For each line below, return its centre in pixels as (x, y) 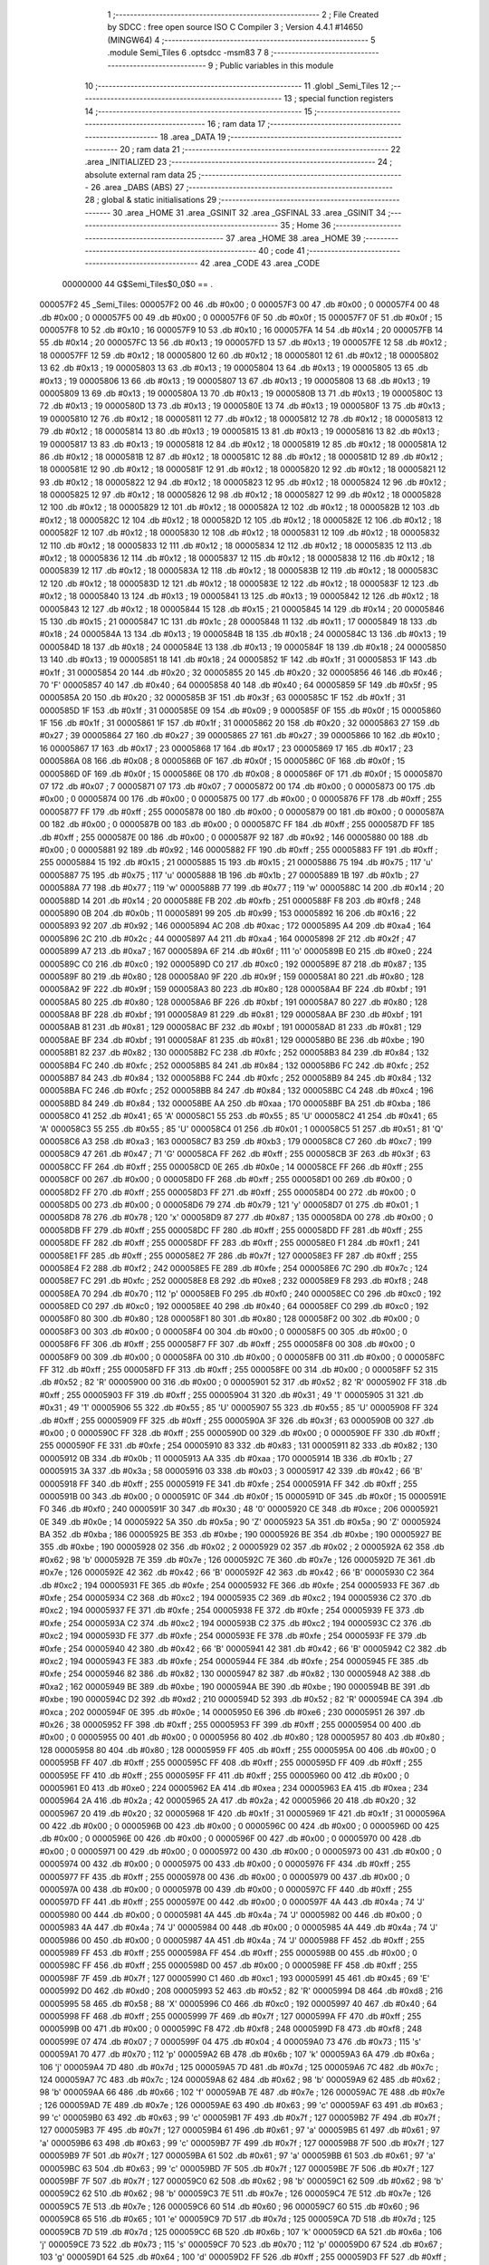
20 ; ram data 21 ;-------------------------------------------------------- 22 (260, 149)
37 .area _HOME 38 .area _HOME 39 (293, 238)
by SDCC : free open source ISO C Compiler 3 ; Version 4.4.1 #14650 (235, 27)
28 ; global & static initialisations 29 (151, 200)
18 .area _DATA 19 (193, 137)
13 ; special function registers (339, 99)
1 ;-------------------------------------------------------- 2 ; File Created (243, 14)
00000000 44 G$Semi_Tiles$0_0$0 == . (137, 284)
